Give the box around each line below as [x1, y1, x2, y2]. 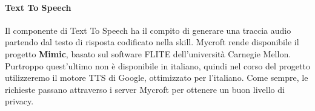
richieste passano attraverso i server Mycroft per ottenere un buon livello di [5, 83, 285, 95]
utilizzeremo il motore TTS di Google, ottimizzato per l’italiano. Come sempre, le [5, 71, 308, 84]
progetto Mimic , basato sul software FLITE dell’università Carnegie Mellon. [5, 47, 291, 60]
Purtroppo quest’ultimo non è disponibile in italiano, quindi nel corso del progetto [5, 59, 310, 72]
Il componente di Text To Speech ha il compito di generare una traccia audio [5, 24, 291, 36]
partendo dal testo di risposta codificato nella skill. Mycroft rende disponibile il [5, 36, 299, 48]
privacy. [5, 95, 34, 107]
